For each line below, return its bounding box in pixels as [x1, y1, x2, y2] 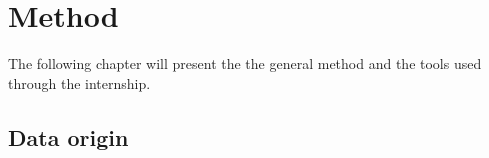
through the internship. [8, 72, 151, 93]
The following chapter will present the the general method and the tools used [8, 53, 482, 74]
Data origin [8, 121, 129, 152]
